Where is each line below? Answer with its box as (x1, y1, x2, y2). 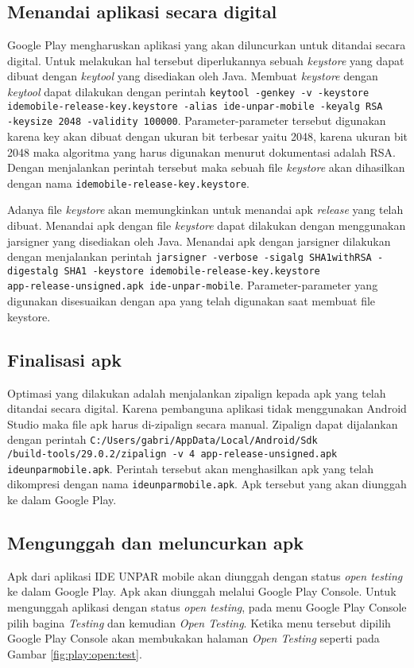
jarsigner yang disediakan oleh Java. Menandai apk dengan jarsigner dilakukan (7, 232, 391, 249)
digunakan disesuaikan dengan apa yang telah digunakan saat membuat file (7, 293, 376, 309)
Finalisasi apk (7, 347, 122, 371)
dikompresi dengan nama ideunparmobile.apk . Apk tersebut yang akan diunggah (7, 476, 407, 492)
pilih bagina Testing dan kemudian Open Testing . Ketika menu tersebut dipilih (7, 614, 391, 631)
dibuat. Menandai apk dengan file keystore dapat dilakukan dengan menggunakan (7, 216, 406, 233)
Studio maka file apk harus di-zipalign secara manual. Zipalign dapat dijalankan (7, 415, 398, 432)
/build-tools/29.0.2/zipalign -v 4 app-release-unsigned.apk (7, 448, 338, 460)
